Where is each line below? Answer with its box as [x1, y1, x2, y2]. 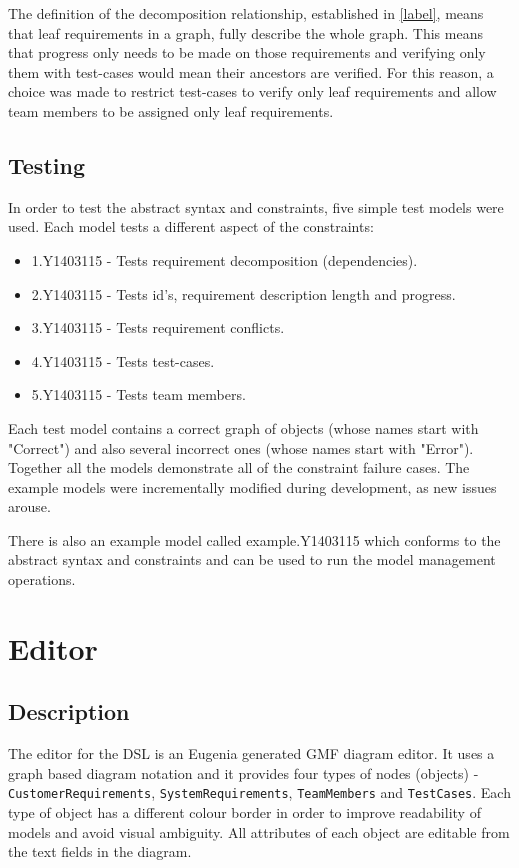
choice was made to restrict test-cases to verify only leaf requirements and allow [8, 81, 497, 102]
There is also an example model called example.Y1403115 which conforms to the [8, 529, 501, 550]
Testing [8, 149, 85, 180]
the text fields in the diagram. [8, 841, 192, 862]
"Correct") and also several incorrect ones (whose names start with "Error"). [8, 437, 474, 458]
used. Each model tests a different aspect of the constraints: [8, 216, 374, 237]
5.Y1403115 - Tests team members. [31, 384, 246, 405]
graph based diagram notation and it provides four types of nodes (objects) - [8, 762, 479, 783]
